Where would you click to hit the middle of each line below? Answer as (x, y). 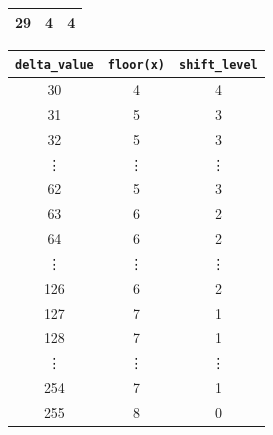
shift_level (218, 65)
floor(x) (136, 65)
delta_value (54, 65)
